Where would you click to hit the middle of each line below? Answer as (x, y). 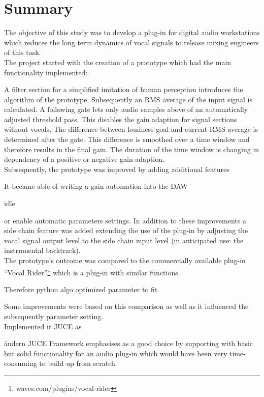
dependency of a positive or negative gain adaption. (84, 159)
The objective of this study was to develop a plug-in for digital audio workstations (132, 32)
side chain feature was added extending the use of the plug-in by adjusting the (126, 230)
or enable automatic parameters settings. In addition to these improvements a (125, 220)
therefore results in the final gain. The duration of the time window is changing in (132, 149)
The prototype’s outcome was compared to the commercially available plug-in (125, 260)
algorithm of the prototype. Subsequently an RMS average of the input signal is (128, 99)
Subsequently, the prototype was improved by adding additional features (117, 169)
